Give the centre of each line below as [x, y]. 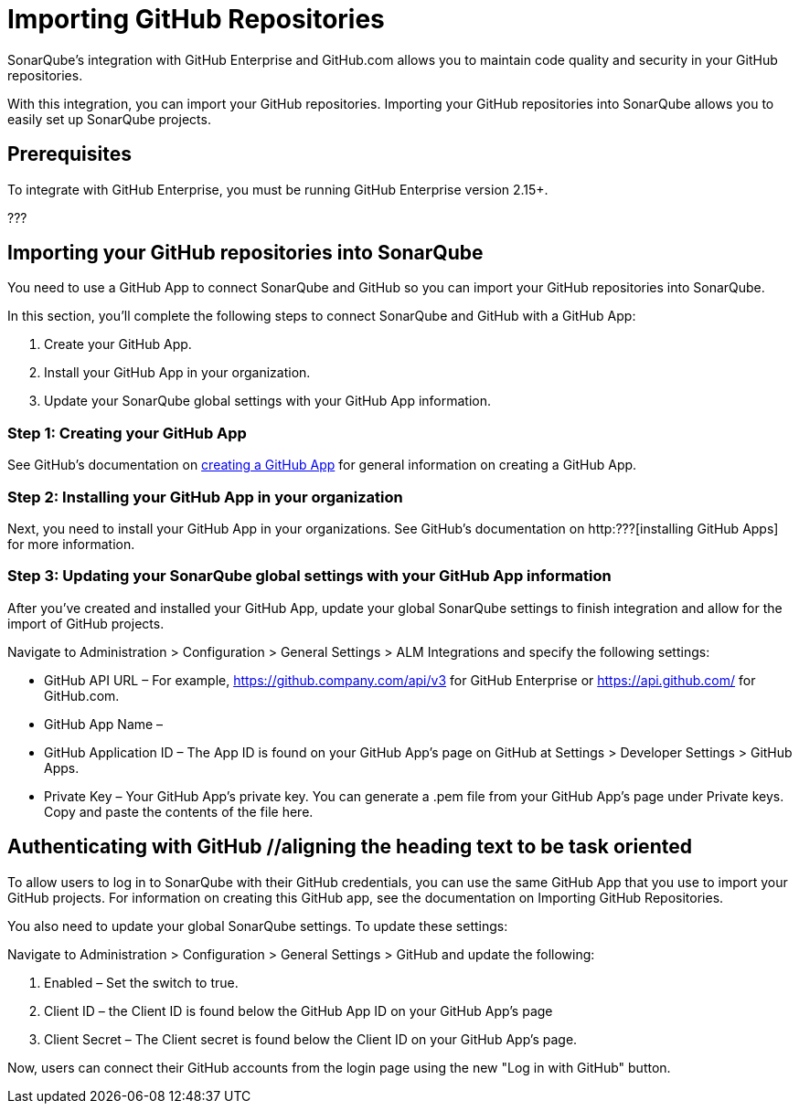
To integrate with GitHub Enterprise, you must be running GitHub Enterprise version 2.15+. [278, 189]
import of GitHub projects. [86, 623]
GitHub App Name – [104, 724]
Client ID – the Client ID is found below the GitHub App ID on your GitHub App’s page [298, 1010]
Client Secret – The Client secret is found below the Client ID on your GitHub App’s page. [311, 1039]
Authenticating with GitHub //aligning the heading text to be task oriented [350, 847]
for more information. [71, 544]
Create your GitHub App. [118, 344]
